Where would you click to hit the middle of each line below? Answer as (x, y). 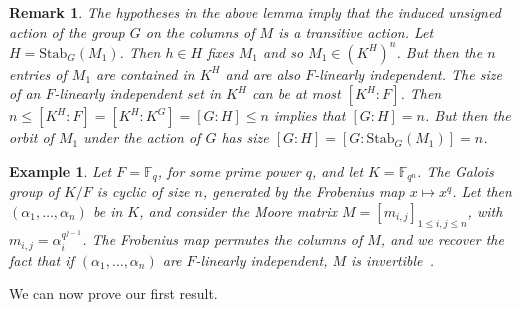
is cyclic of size (143, 191)
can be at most (296, 93)
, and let (337, 170)
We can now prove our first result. (113, 293)
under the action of (142, 137)
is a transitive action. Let (356, 31)
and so (283, 51)
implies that (309, 115)
